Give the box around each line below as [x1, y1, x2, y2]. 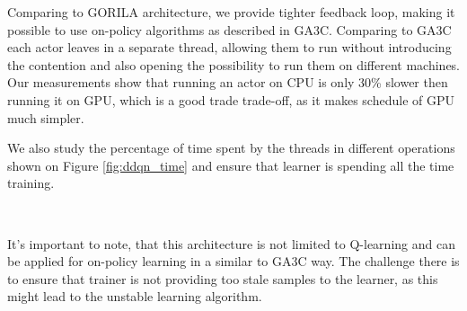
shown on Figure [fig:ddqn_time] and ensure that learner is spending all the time [7, 155, 454, 174]
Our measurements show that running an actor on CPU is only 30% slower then [7, 73, 448, 92]
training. [7, 173, 55, 192]
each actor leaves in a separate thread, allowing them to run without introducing [7, 38, 452, 57]
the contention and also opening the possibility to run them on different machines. [7, 55, 461, 74]
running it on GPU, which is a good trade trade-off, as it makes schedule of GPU [7, 90, 455, 109]
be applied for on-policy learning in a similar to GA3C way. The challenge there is [7, 252, 460, 271]
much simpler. [7, 108, 84, 127]
